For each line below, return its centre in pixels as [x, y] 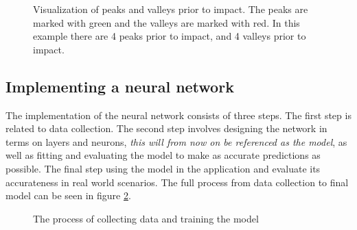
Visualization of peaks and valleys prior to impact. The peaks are [171, 9]
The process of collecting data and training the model [146, 218]
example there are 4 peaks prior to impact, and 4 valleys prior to [170, 36]
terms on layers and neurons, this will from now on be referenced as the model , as [176, 141]
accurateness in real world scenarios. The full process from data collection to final [177, 182]
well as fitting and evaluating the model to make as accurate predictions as [163, 155]
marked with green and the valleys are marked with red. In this [166, 22]
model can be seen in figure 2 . [68, 195]
